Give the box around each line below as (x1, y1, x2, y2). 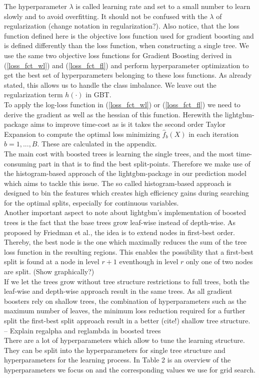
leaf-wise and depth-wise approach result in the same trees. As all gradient (4, 286, 232, 296)
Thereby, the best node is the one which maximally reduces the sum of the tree (4, 237, 247, 247)
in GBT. (85, 89, 111, 100)
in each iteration (188, 128, 239, 139)
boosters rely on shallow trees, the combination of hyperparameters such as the (4, 295, 246, 306)
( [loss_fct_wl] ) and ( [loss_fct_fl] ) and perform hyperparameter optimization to (4, 60, 249, 70)
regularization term (4, 89, 63, 100)
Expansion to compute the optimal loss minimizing (4, 128, 160, 139)
